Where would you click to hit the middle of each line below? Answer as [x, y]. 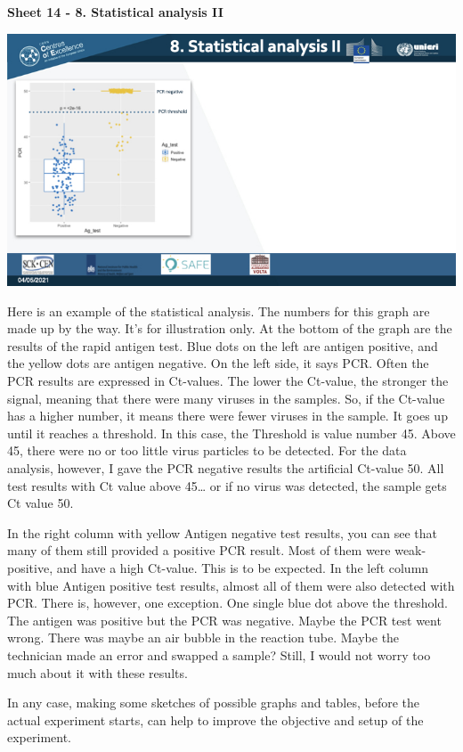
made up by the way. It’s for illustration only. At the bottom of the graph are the [230, 328]
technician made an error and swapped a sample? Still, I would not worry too [219, 654]
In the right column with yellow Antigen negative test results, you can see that [222, 532]
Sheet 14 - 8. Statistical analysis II [115, 12]
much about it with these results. [97, 672]
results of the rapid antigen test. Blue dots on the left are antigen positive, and [223, 345]
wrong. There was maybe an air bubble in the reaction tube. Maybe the [203, 638]
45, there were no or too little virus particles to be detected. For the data [207, 450]
